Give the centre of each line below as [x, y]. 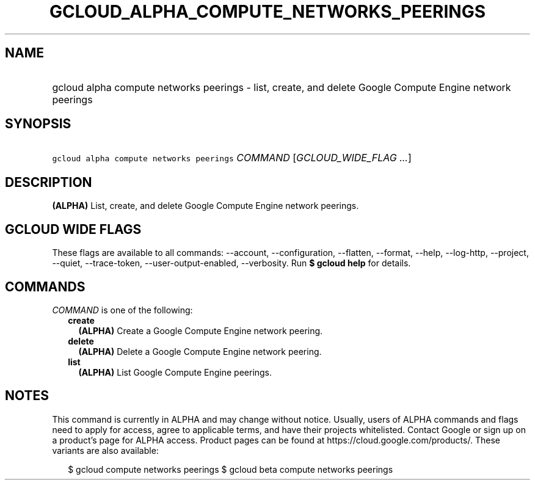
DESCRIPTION [49, 182]
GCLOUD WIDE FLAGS [73, 229]
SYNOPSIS [38, 124]
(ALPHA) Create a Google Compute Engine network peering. [201, 330]
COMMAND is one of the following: [122, 310]
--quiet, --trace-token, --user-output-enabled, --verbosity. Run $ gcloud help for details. [231, 263]
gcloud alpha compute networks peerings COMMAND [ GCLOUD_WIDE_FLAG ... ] [232, 158]
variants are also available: [105, 450]
